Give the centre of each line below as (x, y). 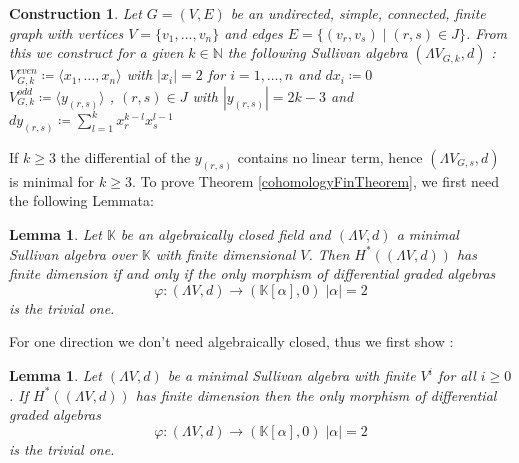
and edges (253, 32)
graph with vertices (66, 32)
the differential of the (125, 157)
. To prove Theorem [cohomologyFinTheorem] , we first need (315, 180)
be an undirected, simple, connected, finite (358, 13)
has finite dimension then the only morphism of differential (316, 394)
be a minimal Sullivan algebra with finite (291, 375)
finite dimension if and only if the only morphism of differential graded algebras (252, 273)
